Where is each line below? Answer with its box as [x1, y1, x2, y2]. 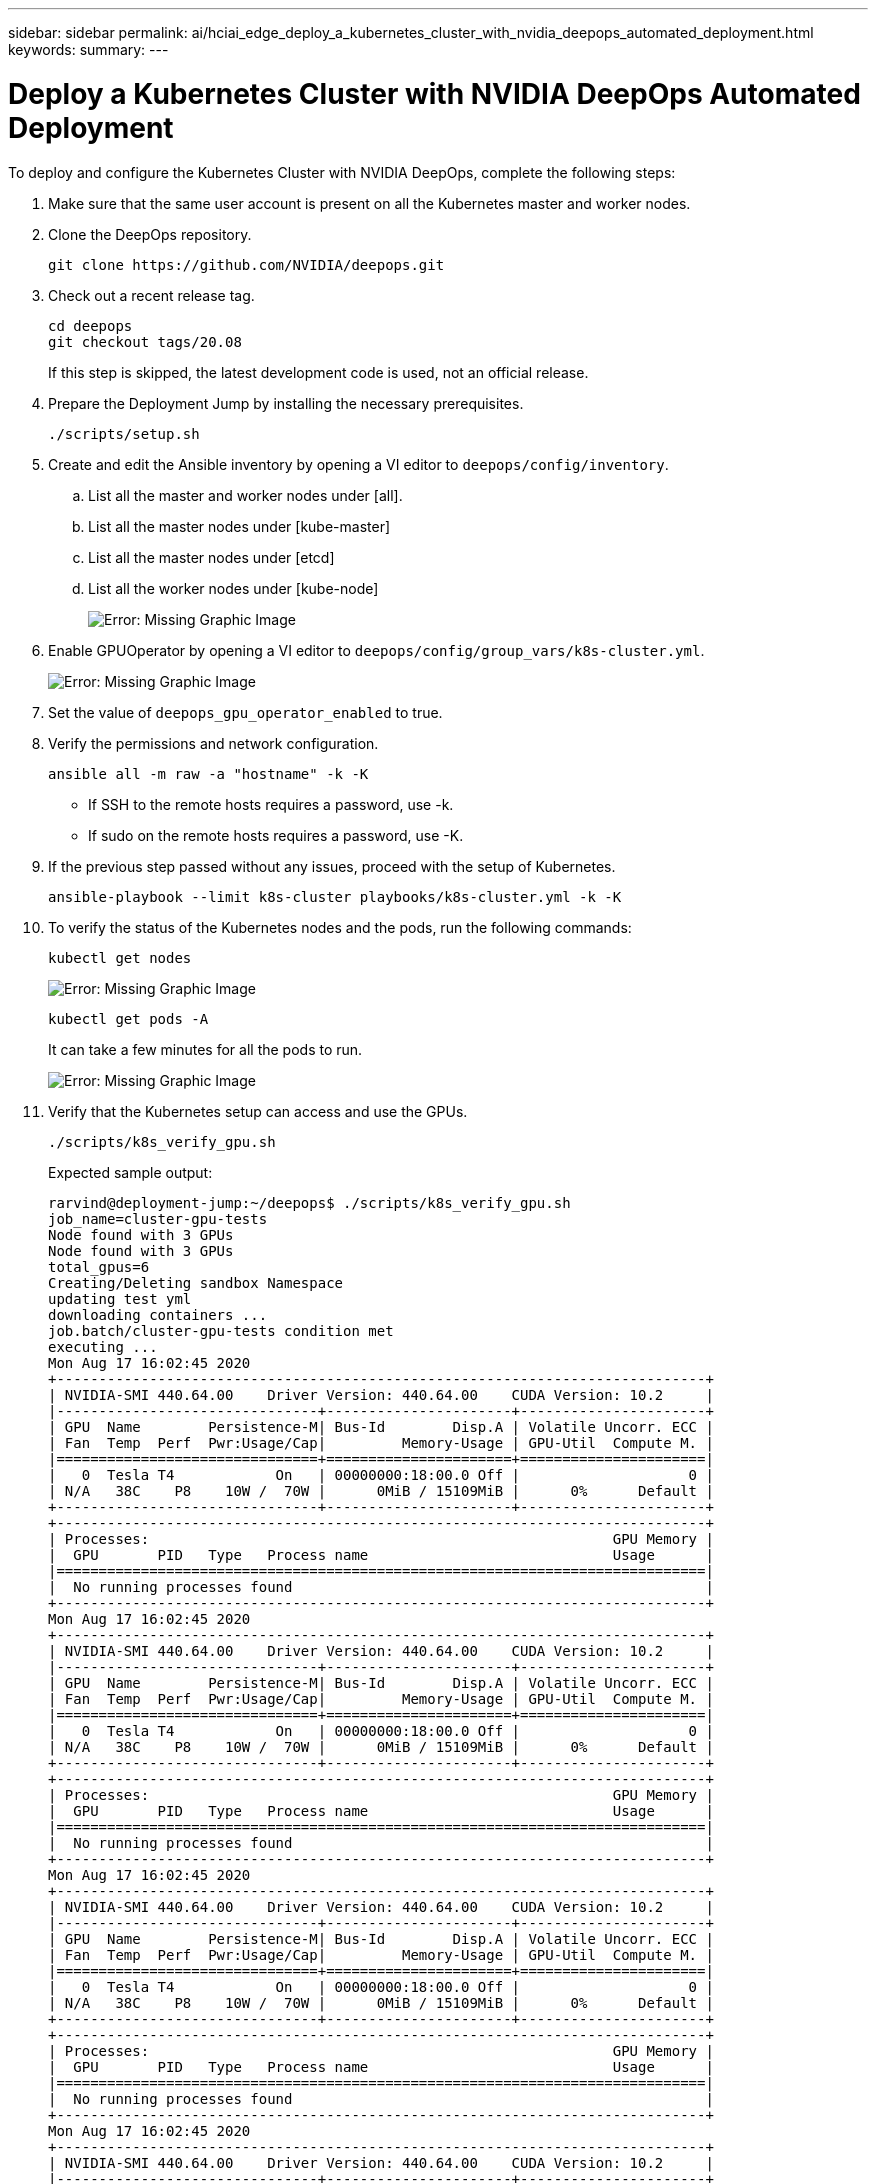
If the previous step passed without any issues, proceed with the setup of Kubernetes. [48, 857, 616, 875]
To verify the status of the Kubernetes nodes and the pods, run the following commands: [48, 918, 632, 936]
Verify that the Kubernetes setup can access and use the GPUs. [48, 1102, 468, 1120]
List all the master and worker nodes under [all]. [88, 486, 403, 504]
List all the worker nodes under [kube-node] [88, 579, 379, 597]
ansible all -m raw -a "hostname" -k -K [48, 765, 369, 782]
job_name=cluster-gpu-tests [48, 1210, 268, 1227]
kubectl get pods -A [48, 1010, 209, 1027]
